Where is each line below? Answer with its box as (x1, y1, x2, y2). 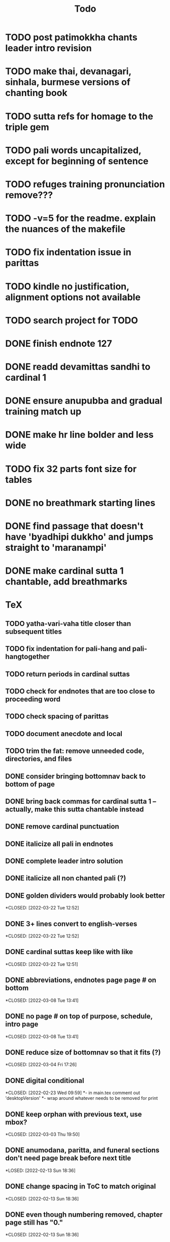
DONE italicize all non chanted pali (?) (5, 874, 126, 883)
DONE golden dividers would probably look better (5, 891, 165, 900)
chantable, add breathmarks (5, 576, 128, 587)
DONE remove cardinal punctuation (5, 822, 119, 831)
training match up (5, 406, 82, 417)
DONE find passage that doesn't (5, 520, 144, 532)
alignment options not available (5, 291, 141, 303)
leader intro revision (5, 43, 92, 54)
